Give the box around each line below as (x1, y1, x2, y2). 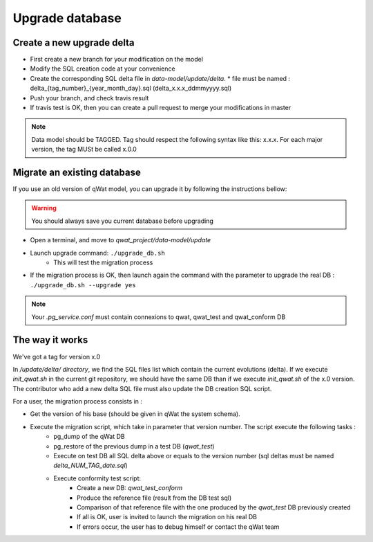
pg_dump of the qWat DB (53, 433, 125, 441)
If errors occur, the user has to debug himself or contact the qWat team (77, 523, 280, 531)
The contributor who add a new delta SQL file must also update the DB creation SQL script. (12, 384, 272, 392)
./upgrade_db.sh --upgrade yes (30, 281, 136, 289)
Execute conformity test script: (53, 474, 142, 482)
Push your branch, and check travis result (30, 93, 149, 102)
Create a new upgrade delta (12, 37, 135, 48)
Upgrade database (12, 10, 122, 26)
